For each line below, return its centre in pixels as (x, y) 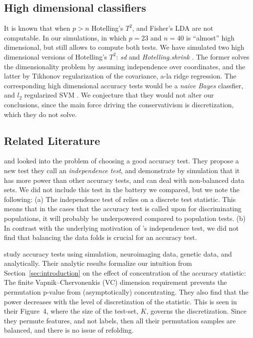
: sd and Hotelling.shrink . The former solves (183, 56)
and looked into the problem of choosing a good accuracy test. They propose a (122, 161)
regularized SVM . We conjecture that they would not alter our (119, 95)
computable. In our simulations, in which (65, 37)
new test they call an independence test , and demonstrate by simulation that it (122, 170)
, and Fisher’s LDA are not (173, 28)
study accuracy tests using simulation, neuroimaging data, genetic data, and (118, 253)
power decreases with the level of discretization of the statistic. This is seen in (121, 301)
